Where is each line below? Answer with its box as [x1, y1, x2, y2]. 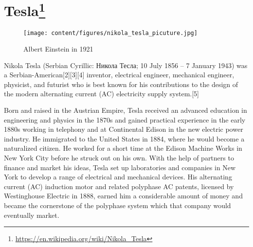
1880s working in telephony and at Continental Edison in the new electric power [4, 124, 243, 134]
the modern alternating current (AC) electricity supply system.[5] [4, 88, 199, 99]
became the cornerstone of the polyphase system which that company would [4, 200, 231, 211]
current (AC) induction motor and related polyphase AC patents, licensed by [4, 181, 234, 191]
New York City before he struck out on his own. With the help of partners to [4, 153, 234, 163]
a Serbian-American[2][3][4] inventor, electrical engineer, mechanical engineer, [4, 70, 235, 80]
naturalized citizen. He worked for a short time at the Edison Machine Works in [4, 143, 242, 153]
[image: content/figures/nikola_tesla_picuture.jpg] [23, 30, 198, 37]
